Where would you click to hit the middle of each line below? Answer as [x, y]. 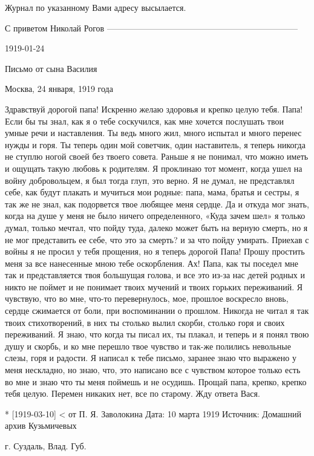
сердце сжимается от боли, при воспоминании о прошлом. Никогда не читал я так [157, 311]
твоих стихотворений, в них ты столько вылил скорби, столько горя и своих [145, 322]
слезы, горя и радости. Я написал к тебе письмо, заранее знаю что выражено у [151, 358]
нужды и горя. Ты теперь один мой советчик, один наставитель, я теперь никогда [155, 144]
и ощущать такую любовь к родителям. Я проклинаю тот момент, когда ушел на [154, 168]
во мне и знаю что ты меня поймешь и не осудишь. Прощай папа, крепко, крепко [156, 381]
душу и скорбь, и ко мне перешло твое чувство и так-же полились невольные [148, 346]
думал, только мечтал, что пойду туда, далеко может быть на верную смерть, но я [156, 227]
